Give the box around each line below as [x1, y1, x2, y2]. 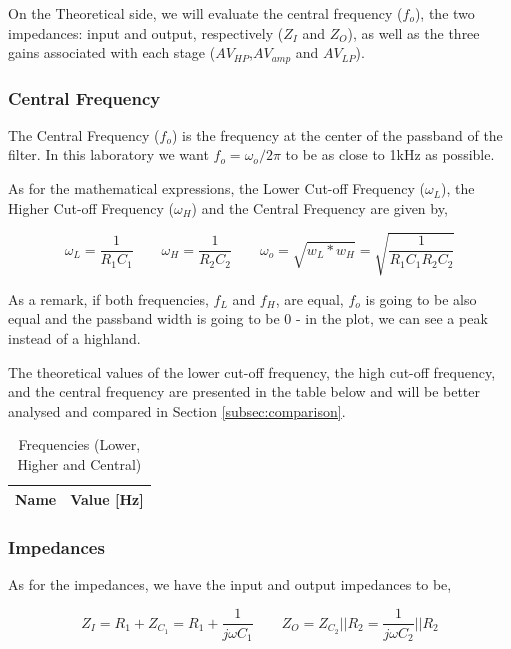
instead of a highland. [8, 327, 141, 348]
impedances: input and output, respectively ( [8, 22, 284, 43]
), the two [414, 3, 475, 23]
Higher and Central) [17, 453, 142, 474]
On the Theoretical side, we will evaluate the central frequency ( [8, 3, 403, 23]
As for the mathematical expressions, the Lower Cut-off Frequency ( [8, 178, 425, 199]
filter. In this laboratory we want [8, 144, 209, 165]
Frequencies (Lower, [18, 434, 141, 455]
